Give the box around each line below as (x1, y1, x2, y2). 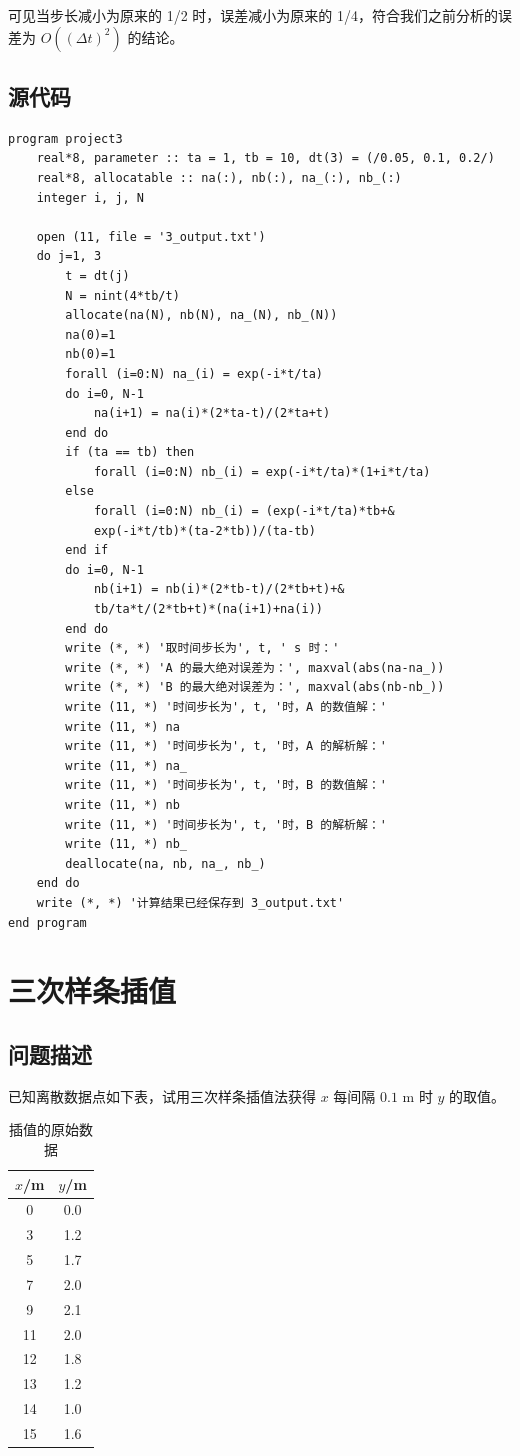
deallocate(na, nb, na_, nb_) (65, 856, 266, 871)
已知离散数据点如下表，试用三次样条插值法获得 (8, 1085, 316, 1106)
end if (65, 543, 109, 558)
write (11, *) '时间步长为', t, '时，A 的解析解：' (65, 739, 387, 754)
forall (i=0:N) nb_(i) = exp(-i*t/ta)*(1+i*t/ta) (93, 464, 431, 479)
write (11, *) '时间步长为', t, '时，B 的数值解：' (65, 778, 387, 793)
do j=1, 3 (36, 249, 102, 264)
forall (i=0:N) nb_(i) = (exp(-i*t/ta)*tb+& (93, 504, 395, 519)
